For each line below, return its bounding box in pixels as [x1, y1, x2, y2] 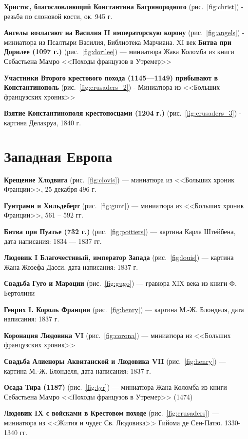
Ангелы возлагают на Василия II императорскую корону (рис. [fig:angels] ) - [4, 27, 245, 38]
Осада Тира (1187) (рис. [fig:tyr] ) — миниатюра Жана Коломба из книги [4, 382, 227, 392]
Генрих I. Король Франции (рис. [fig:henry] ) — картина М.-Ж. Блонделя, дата [4, 304, 244, 314]
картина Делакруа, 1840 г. [4, 117, 81, 127]
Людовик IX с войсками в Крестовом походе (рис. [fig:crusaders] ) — [4, 408, 219, 418]
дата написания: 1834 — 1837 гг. [4, 236, 102, 246]
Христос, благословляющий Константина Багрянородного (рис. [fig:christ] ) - [4, 1, 244, 11]
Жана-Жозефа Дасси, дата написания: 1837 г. [4, 261, 138, 272]
